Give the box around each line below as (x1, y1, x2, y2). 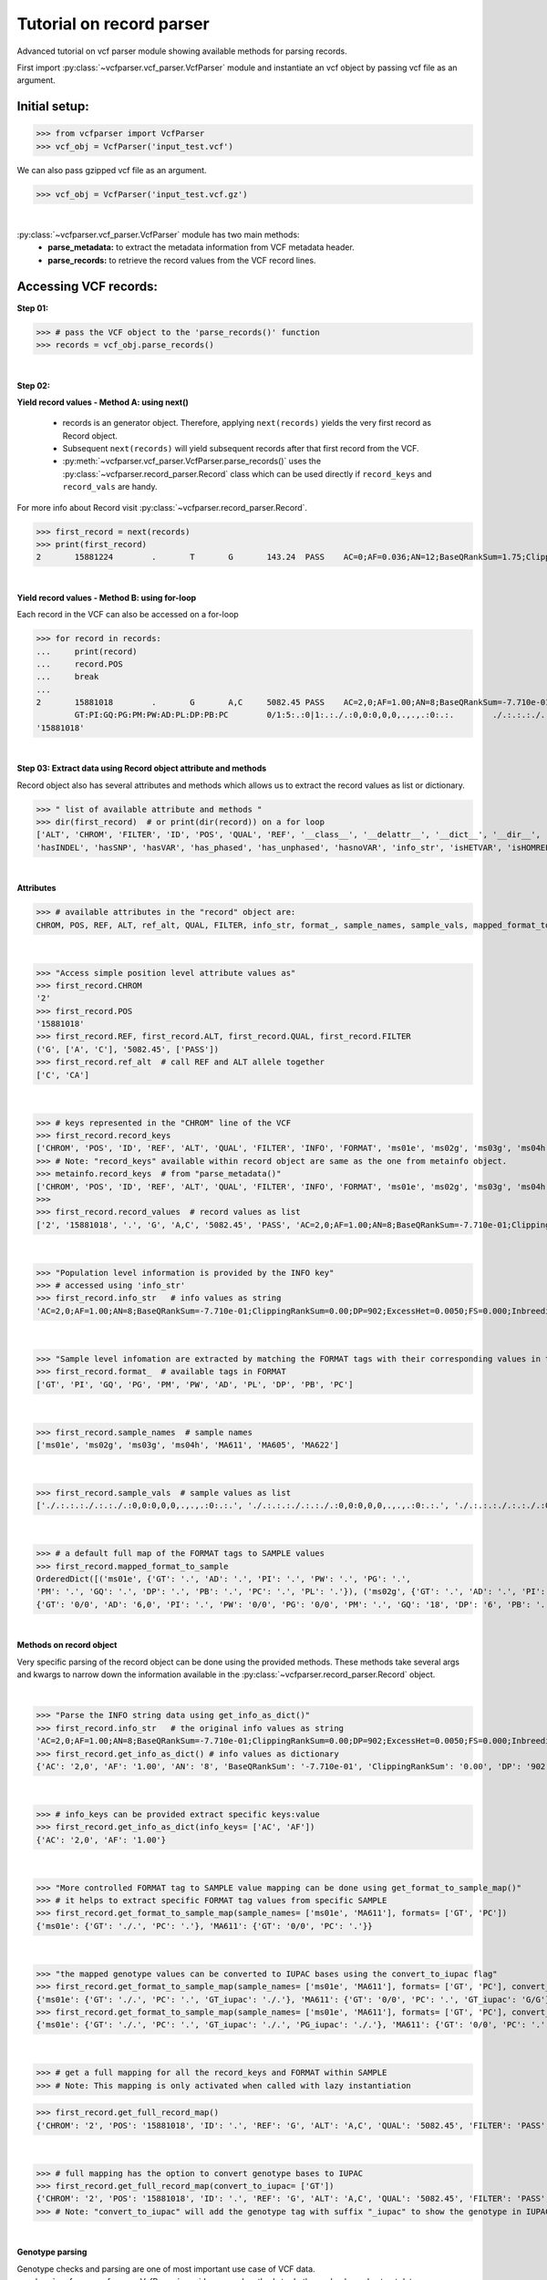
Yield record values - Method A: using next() (16, 397, 189, 408)
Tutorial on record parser (16, 14, 210, 34)
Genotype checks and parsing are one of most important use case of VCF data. (16, 2263, 315, 2275)
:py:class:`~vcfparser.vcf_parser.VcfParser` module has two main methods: (16, 229, 300, 241)
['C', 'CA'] (36, 1070, 90, 1080)
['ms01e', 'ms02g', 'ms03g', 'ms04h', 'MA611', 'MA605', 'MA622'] (36, 1439, 339, 1450)
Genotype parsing (16, 2246, 88, 2257)
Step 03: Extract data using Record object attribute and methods (16, 762, 267, 774)
